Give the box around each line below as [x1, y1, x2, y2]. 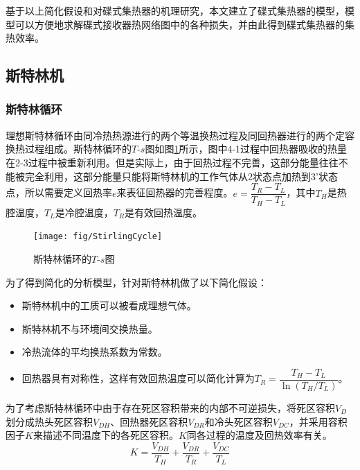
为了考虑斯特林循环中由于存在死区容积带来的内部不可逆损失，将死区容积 [6, 400, 335, 415]
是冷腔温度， [55, 204, 114, 219]
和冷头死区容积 [204, 414, 273, 428]
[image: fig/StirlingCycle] [33, 232, 163, 242]
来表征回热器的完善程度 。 [116, 185, 233, 200]
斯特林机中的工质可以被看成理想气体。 [21, 298, 197, 313]
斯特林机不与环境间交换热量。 [21, 321, 158, 336]
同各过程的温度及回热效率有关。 [186, 428, 332, 442]
